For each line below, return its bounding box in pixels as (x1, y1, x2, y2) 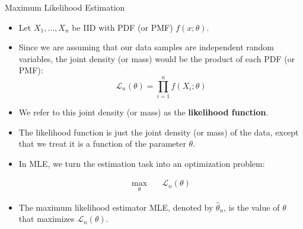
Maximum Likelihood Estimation (5, 1, 125, 13)
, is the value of (224, 201, 280, 213)
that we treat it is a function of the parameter (18, 137, 186, 150)
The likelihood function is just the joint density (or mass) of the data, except (18, 125, 299, 138)
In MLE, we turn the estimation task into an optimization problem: (18, 157, 265, 169)
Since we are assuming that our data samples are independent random (18, 41, 274, 53)
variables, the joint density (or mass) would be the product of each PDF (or (18, 52, 295, 64)
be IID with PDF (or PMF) (72, 21, 173, 33)
